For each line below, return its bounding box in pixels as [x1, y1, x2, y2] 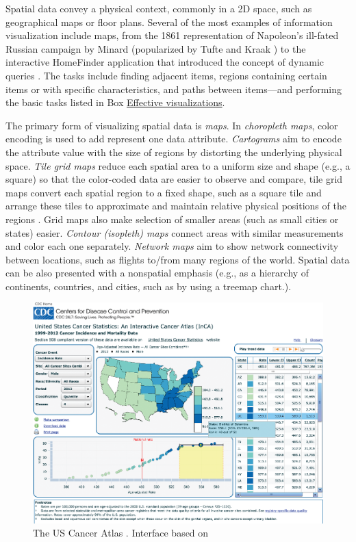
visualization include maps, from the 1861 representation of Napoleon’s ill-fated [5, 28, 339, 42]
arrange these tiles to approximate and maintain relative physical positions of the [5, 198, 346, 213]
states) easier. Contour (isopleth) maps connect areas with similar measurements [5, 225, 344, 240]
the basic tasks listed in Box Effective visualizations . [5, 95, 225, 109]
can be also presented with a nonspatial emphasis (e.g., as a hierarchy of [5, 266, 309, 280]
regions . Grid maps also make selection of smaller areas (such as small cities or [5, 211, 339, 226]
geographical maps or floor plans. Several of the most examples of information [5, 14, 333, 29]
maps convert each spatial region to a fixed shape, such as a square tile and [5, 185, 322, 199]
